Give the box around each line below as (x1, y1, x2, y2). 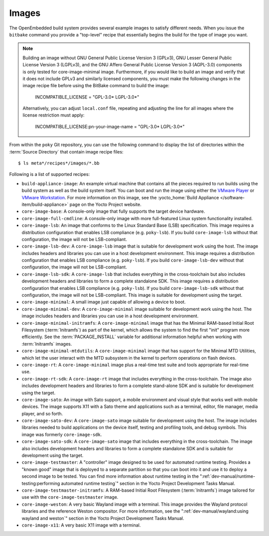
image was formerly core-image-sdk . (21, 431, 102, 437)
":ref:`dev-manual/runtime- (200, 473, 256, 479)
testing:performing (21, 480, 60, 486)
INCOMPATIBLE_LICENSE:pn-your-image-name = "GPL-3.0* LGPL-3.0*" (35, 124, 185, 130)
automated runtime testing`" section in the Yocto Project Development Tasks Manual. (61, 480, 236, 486)
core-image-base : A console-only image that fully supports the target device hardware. (21, 208, 205, 214)
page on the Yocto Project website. (69, 201, 141, 207)
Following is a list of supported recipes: (9, 171, 90, 177)
